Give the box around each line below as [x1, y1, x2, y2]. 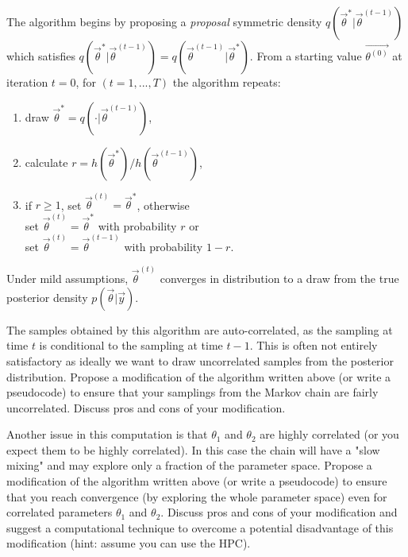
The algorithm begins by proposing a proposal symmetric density [6, 14, 322, 29]
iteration [6, 74, 48, 90]
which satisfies [6, 48, 75, 64]
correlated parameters [6, 504, 113, 520]
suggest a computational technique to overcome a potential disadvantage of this [6, 519, 394, 536]
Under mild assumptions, [6, 270, 129, 287]
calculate [25, 153, 68, 170]
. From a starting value [249, 48, 362, 64]
